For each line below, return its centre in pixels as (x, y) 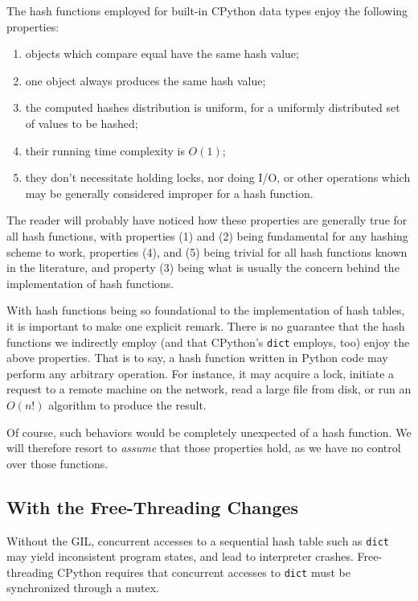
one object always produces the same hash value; (145, 80)
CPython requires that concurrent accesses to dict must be (204, 572)
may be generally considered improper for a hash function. (169, 193)
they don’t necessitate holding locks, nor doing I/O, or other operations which (218, 177)
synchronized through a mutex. (83, 588)
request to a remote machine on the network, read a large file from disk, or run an (209, 389)
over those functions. (57, 463)
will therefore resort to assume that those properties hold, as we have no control (204, 448)
